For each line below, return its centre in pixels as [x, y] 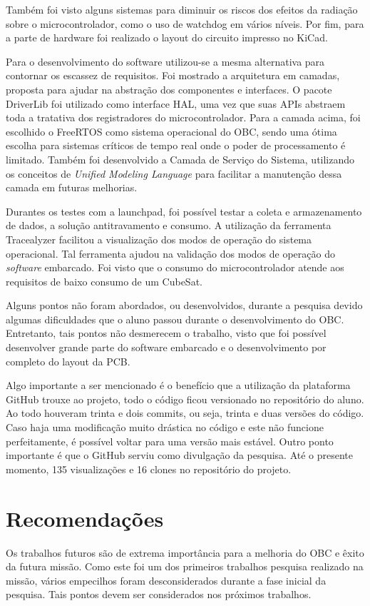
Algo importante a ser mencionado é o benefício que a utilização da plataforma [178, 385]
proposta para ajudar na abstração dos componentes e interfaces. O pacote [169, 89]
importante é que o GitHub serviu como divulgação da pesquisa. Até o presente [180, 455]
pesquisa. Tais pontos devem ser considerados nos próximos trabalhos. [159, 594]
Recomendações [85, 518]
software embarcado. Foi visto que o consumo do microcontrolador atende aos [175, 267]
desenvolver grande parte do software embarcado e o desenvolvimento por [166, 347]
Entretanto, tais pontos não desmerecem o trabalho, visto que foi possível [166, 333]
